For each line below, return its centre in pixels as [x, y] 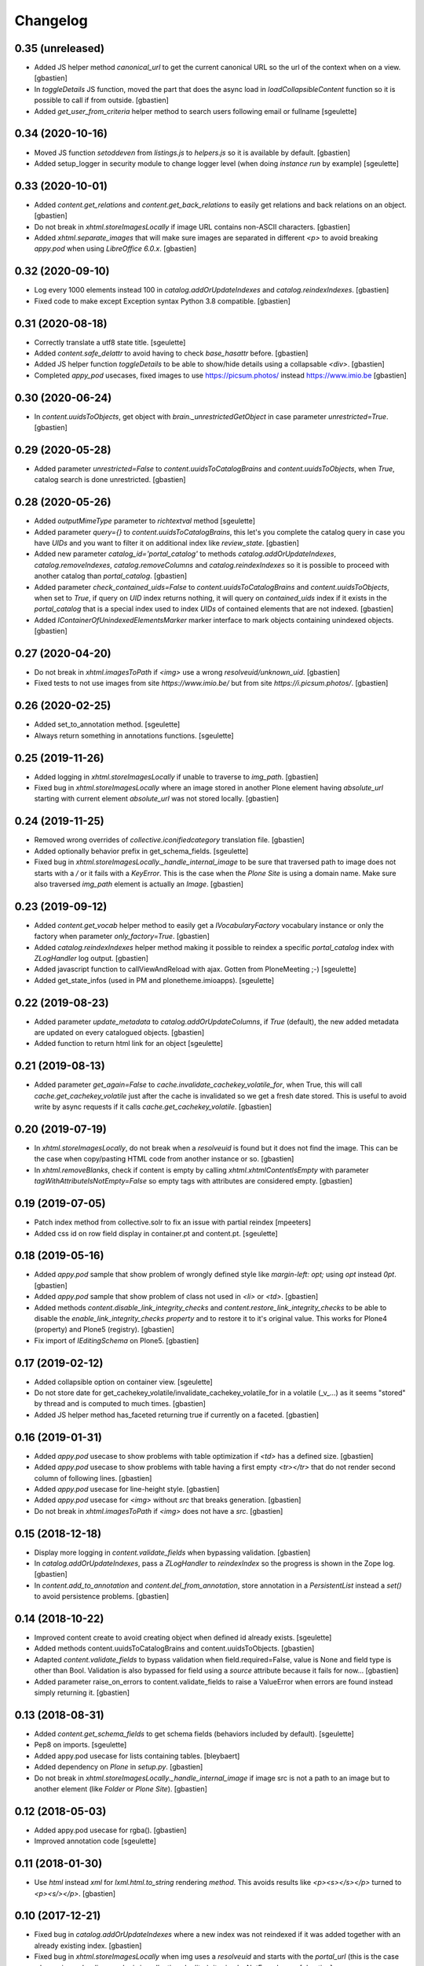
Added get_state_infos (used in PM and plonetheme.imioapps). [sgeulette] [154, 980]
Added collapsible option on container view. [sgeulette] [124, 1382]
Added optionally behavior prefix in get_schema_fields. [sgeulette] [141, 851]
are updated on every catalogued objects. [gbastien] [119, 1033]
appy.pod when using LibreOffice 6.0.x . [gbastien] [115, 249]
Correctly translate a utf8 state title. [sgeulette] [110, 342]
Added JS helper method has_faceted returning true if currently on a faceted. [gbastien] [177, 1415]
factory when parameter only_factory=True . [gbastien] [122, 937]
